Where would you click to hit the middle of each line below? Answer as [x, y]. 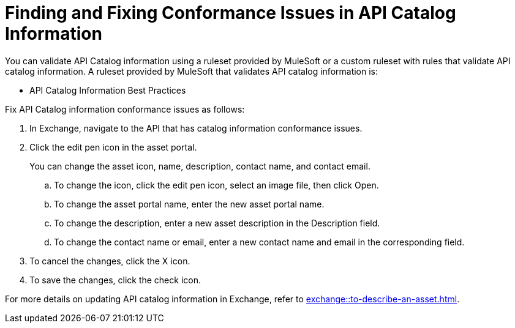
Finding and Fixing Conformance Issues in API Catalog [231, 13]
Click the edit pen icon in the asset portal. [113, 147]
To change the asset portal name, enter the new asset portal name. [189, 204]
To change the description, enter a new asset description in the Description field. [217, 223]
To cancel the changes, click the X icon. [110, 261]
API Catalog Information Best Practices [108, 90]
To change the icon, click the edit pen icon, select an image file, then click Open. [216, 185]
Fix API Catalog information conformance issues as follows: [125, 109]
